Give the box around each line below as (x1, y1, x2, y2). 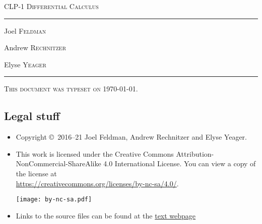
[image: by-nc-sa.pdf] (16, 196, 92, 203)
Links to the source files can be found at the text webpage (16, 210, 196, 220)
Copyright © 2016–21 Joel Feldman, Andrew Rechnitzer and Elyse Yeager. (16, 132, 247, 142)
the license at (16, 168, 57, 178)
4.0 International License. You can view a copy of (103, 158, 256, 169)
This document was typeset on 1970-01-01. (4, 83, 138, 94)
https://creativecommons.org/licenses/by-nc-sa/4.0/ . (16, 178, 179, 188)
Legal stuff (4, 108, 60, 124)
